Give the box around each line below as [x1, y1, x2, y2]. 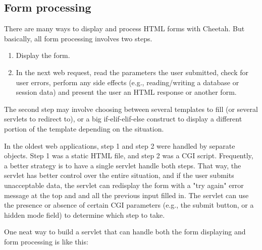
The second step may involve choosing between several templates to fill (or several [4, 103, 258, 114]
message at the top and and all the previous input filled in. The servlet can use [4, 190, 249, 200]
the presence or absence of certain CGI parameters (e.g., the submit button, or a [4, 200, 254, 210]
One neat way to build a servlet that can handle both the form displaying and [4, 226, 246, 237]
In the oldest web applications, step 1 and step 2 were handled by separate [4, 140, 235, 151]
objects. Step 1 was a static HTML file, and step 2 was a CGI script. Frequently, [4, 150, 253, 161]
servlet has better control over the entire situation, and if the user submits [4, 170, 234, 180]
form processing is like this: [4, 236, 88, 246]
